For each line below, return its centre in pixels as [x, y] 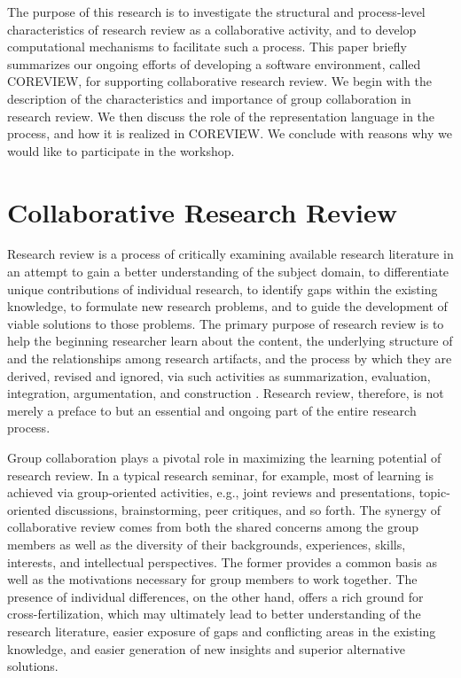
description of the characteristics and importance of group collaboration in [209, 98]
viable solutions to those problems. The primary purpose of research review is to [226, 323]
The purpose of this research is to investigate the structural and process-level [216, 12]
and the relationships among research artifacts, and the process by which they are [230, 358]
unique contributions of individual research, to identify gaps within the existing [223, 288]
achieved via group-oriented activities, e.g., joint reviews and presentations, [211, 492]
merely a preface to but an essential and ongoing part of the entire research [212, 410]
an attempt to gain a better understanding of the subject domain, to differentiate [228, 272]
